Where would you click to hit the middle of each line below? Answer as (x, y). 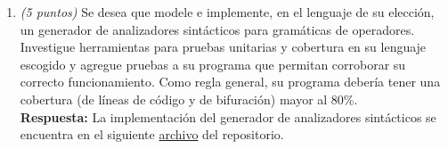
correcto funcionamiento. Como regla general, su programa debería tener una (230, 82)
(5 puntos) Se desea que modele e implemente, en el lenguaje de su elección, (227, 12)
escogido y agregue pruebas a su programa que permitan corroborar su (213, 64)
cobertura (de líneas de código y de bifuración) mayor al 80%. (189, 99)
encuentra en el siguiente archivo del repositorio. (152, 134)
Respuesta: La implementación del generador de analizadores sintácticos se (228, 116)
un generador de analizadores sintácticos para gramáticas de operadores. (217, 29)
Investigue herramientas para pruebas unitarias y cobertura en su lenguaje (223, 47)
